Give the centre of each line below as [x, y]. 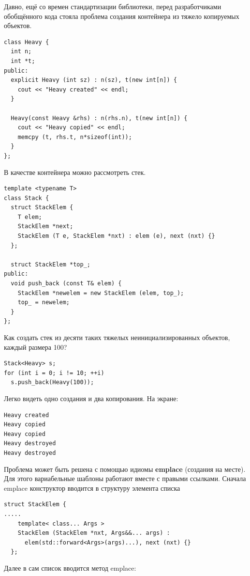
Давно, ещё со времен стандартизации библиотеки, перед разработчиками [113, 6]
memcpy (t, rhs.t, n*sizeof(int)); [75, 137]
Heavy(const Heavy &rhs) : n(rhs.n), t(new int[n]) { [99, 118]
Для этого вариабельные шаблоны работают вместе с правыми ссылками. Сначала [125, 478]
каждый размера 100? [36, 347]
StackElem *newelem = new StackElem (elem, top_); [101, 293]
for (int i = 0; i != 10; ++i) [54, 373]
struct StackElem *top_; [51, 264]
